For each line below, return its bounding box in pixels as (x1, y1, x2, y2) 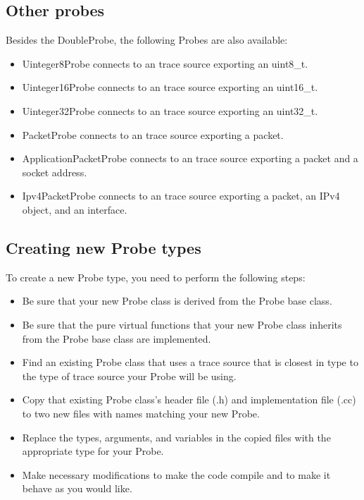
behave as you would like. (22, 481, 132, 496)
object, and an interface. (22, 202, 127, 217)
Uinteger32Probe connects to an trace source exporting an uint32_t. (22, 103, 318, 118)
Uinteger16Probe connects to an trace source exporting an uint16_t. (22, 80, 318, 94)
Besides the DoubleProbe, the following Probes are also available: (6, 32, 288, 47)
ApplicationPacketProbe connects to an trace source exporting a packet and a (22, 151, 358, 166)
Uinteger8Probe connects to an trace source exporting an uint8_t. (22, 56, 308, 71)
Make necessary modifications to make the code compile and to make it (22, 467, 331, 482)
